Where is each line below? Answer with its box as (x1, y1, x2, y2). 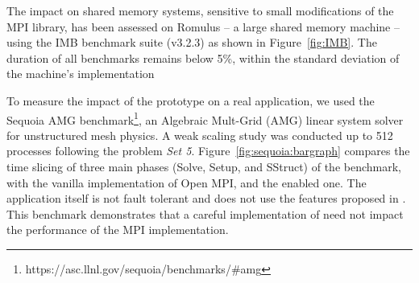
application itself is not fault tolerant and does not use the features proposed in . (6, 190, 406, 207)
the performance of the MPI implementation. (6, 221, 229, 238)
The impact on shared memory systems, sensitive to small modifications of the (6, 2, 394, 18)
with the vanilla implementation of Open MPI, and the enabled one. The (6, 174, 367, 191)
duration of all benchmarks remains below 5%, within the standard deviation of (6, 49, 400, 66)
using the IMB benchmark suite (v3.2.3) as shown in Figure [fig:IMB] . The (6, 34, 377, 51)
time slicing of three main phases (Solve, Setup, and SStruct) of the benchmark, (6, 158, 401, 174)
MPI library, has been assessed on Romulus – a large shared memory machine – (6, 18, 400, 35)
